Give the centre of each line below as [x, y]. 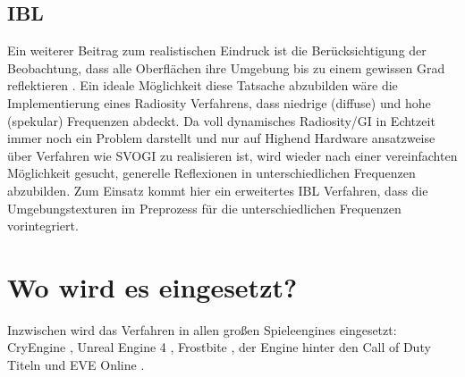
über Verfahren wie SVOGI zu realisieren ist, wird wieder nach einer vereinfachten [232, 155]
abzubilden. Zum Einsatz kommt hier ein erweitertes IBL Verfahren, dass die [218, 190]
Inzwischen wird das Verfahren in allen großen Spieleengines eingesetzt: [202, 329]
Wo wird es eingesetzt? [152, 286]
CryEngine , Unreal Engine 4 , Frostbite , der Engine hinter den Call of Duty [219, 347]
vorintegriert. [43, 226]
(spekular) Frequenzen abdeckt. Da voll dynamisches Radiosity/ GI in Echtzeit [221, 120]
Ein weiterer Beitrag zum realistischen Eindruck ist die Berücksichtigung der [217, 50]
